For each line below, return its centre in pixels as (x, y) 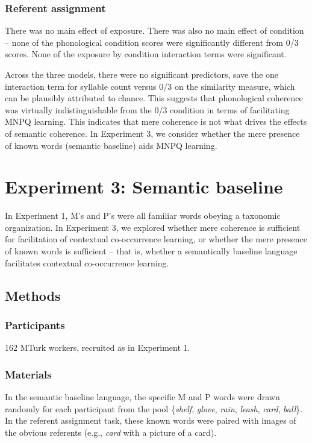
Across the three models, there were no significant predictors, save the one (142, 74)
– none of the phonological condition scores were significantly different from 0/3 (152, 42)
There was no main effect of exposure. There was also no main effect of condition (154, 30)
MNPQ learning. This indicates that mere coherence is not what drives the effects (156, 121)
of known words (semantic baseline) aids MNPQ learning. (111, 145)
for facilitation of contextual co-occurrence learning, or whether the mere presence (156, 239)
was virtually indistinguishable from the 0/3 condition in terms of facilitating (147, 109)
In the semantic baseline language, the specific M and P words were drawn (142, 397)
